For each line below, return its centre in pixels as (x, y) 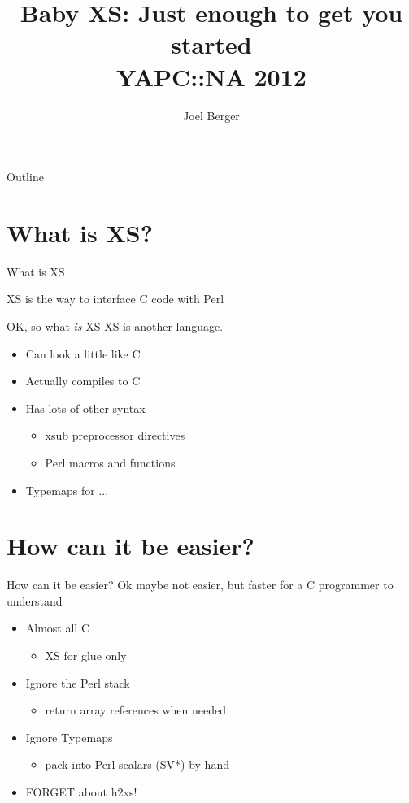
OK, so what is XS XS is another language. (115, 326)
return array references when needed (135, 710)
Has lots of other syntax (85, 408)
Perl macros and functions (110, 462)
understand (35, 600)
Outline (25, 177)
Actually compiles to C (83, 381)
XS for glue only (86, 655)
